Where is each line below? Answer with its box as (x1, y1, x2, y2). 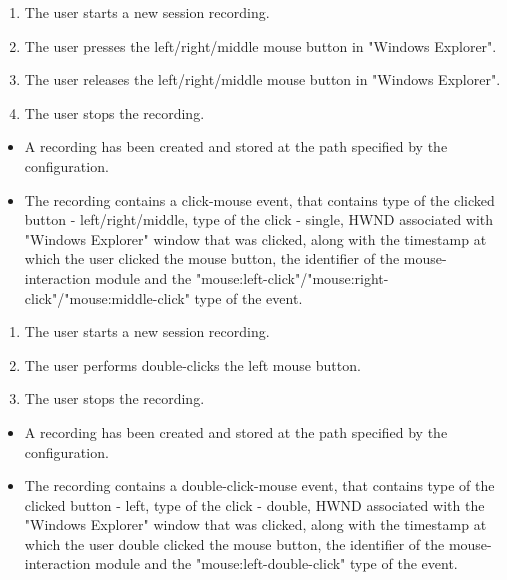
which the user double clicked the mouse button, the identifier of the (24, 533, 445, 554)
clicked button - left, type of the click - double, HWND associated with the (24, 494, 485, 515)
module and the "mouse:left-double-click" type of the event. (95, 553, 458, 574)
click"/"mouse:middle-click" (24, 287, 190, 308)
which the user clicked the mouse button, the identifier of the (24, 248, 400, 269)
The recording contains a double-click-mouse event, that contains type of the (24, 475, 495, 496)
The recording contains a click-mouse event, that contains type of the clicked (24, 189, 495, 210)
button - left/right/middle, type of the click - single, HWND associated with (24, 209, 494, 230)
